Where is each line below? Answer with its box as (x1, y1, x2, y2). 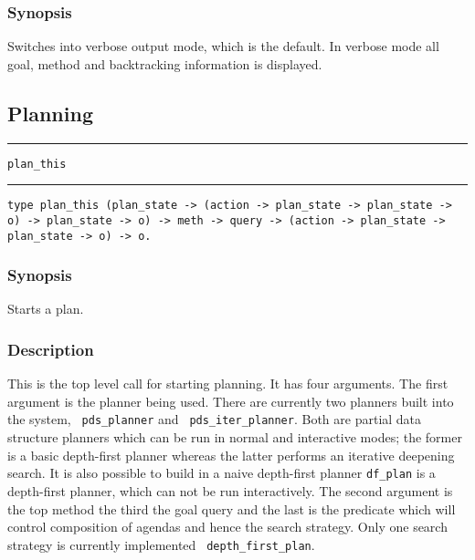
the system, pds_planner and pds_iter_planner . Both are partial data (7, 410, 422, 429)
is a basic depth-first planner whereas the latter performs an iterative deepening (7, 445, 455, 464)
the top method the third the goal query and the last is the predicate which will (7, 499, 456, 518)
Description (7, 337, 94, 360)
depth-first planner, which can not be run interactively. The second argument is (7, 481, 453, 500)
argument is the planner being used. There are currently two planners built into (7, 391, 454, 410)
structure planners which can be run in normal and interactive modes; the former (7, 428, 462, 447)
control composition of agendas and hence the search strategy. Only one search (7, 517, 448, 536)
